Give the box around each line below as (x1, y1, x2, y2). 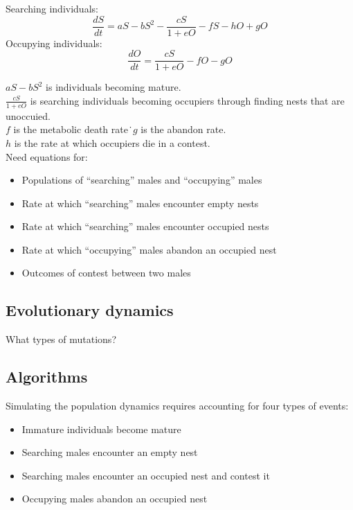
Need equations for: (6, 149, 88, 164)
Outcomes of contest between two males (21, 265, 191, 280)
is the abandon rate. (141, 122, 226, 137)
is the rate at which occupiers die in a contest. (14, 135, 210, 150)
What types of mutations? (6, 332, 116, 346)
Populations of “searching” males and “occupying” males (21, 173, 262, 187)
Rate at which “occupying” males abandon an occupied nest (21, 242, 277, 256)
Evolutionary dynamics (6, 299, 174, 321)
